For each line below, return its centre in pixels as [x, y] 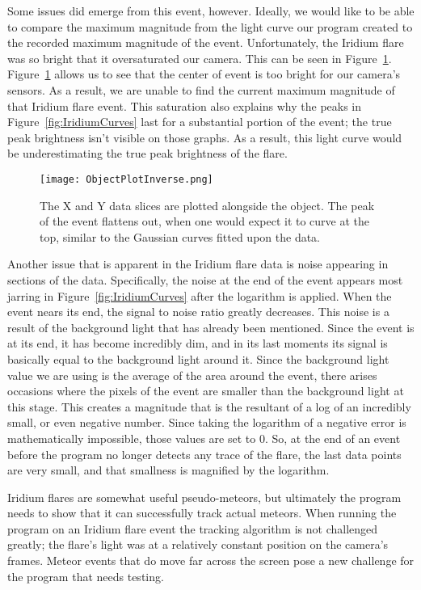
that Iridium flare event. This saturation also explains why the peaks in [185, 105]
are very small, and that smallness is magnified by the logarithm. [168, 470]
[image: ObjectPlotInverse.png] [126, 179]
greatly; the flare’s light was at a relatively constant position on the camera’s [198, 544]
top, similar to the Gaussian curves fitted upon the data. [180, 236]
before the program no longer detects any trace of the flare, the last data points [204, 454]
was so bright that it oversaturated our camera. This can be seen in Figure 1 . [200, 58]
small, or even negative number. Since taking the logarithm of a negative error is [207, 422]
